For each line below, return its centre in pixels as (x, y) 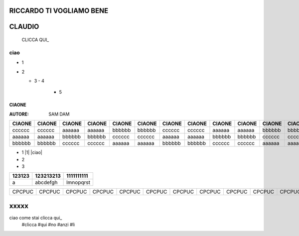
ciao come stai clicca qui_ (36, 218)
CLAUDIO (24, 27)
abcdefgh (46, 183)
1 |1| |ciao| (32, 152)
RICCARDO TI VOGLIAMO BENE (59, 11)
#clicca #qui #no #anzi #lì (48, 225)
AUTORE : (19, 114)
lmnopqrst (78, 183)
